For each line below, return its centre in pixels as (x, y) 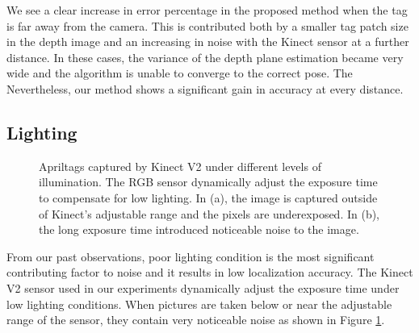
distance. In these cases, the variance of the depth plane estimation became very (205, 57)
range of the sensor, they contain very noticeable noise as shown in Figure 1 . (196, 320)
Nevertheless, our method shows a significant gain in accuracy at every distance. (205, 88)
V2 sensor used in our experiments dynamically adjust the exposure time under (203, 287)
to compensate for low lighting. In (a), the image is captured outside (208, 197)
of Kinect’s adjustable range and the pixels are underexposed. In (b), (209, 213)
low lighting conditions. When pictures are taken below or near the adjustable (199, 304)
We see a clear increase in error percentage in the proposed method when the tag (207, 10)
